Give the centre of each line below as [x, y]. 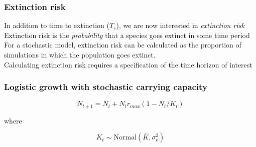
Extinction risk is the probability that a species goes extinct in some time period [127, 35]
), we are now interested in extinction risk [180, 25]
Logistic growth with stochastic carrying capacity [106, 87]
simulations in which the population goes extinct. [80, 54]
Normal [125, 138]
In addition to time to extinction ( [57, 25]
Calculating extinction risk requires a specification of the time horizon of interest [128, 64]
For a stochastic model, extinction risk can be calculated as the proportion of [123, 45]
